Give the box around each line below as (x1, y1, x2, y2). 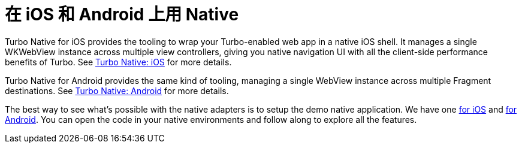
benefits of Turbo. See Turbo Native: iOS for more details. (5, 56, 232, 67)
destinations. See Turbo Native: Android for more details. (5, 85, 229, 96)
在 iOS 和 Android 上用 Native (5, 4, 239, 25)
